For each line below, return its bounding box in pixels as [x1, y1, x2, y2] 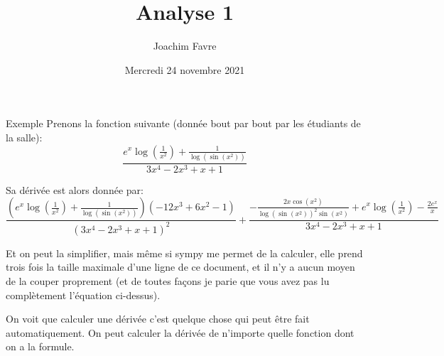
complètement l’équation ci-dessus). [6, 287, 161, 302]
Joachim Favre [153, 38, 217, 53]
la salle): [6, 129, 43, 144]
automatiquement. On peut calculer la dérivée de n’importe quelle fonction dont [6, 325, 354, 340]
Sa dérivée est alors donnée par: [6, 182, 144, 197]
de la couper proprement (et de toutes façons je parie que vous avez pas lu [6, 274, 330, 288]
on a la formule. [6, 339, 75, 354]
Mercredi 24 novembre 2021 [124, 62, 245, 77]
